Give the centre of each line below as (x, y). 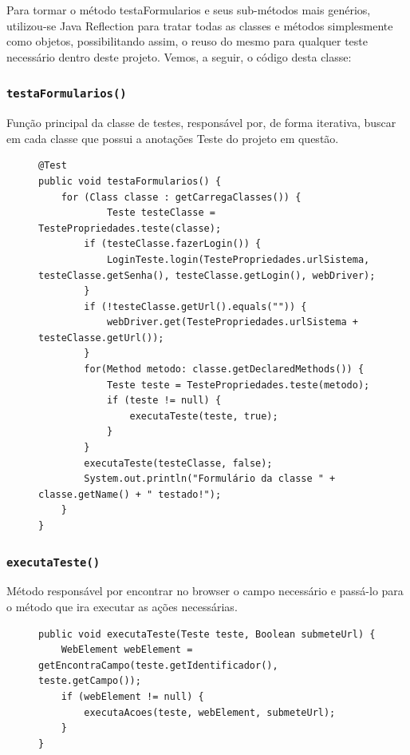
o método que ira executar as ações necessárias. (122, 606)
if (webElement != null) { (132, 696)
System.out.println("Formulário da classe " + (210, 479)
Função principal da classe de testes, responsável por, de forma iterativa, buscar (201, 123)
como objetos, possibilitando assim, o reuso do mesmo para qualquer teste (187, 41)
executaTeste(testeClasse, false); (178, 463)
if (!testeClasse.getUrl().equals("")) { (195, 306)
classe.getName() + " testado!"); (130, 494)
